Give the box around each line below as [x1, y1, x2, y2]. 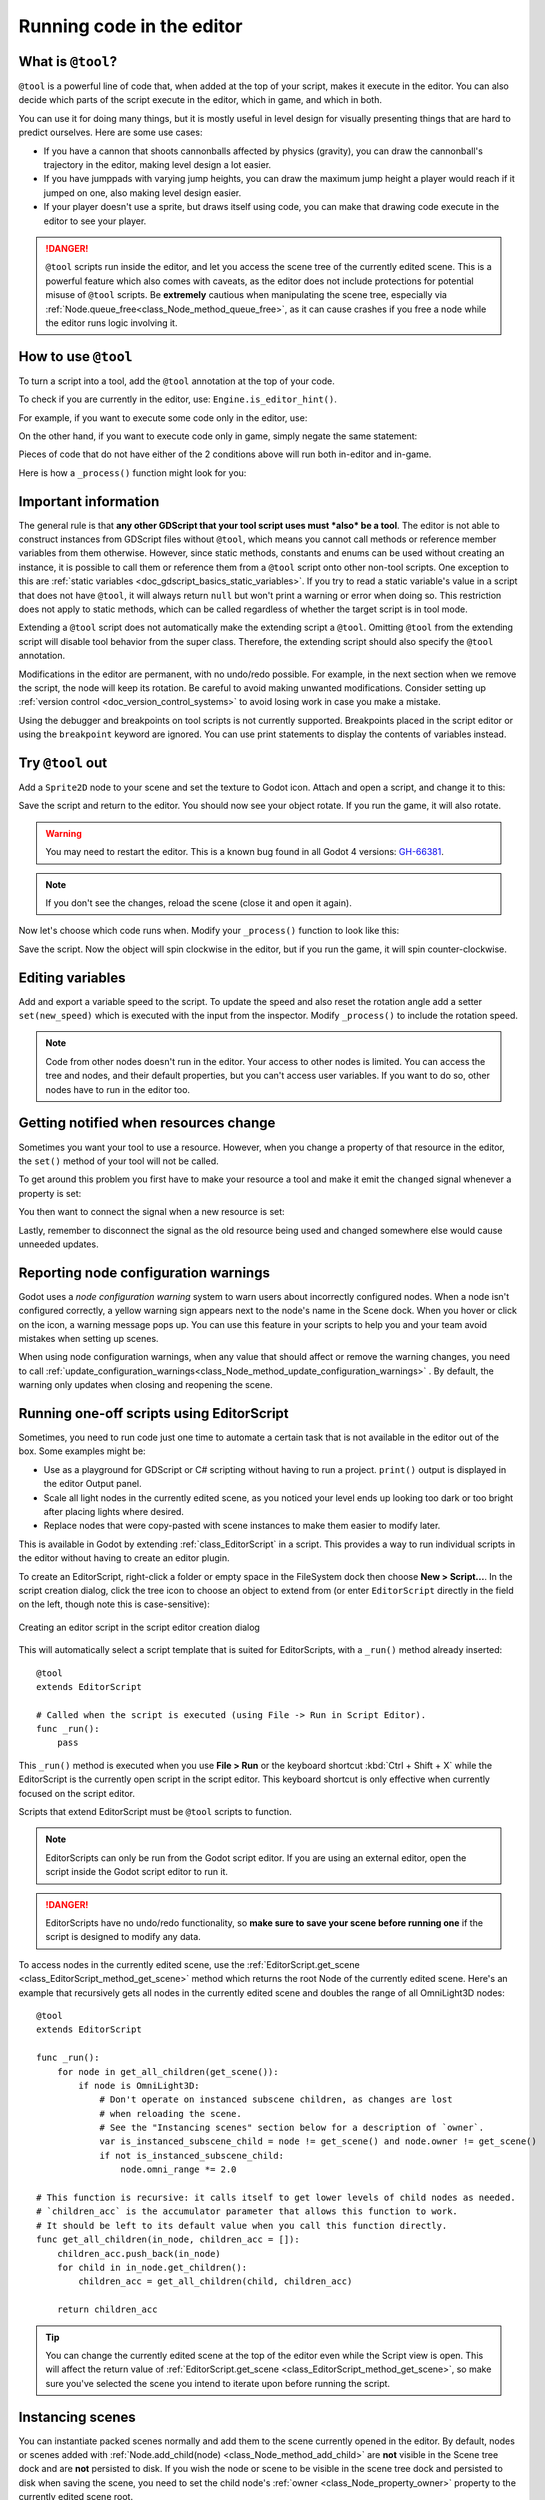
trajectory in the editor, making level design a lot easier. [43, 159, 272, 171]
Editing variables [18, 969, 126, 986]
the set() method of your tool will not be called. [18, 1155, 219, 1167]
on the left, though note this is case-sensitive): [18, 1598, 210, 1610]
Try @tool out [18, 754, 108, 771]
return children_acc [56, 2304, 158, 2315]
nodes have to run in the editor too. [45, 1083, 190, 1095]
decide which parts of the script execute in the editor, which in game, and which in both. [18, 94, 382, 106]
